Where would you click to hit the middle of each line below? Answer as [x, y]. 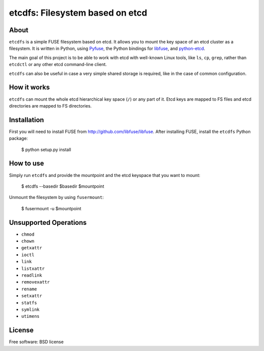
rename [29, 289]
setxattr [32, 296]
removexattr [35, 282]
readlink [32, 275]
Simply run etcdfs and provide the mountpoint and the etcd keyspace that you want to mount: [105, 175]
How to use [26, 164]
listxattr [33, 268]
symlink [31, 309]
